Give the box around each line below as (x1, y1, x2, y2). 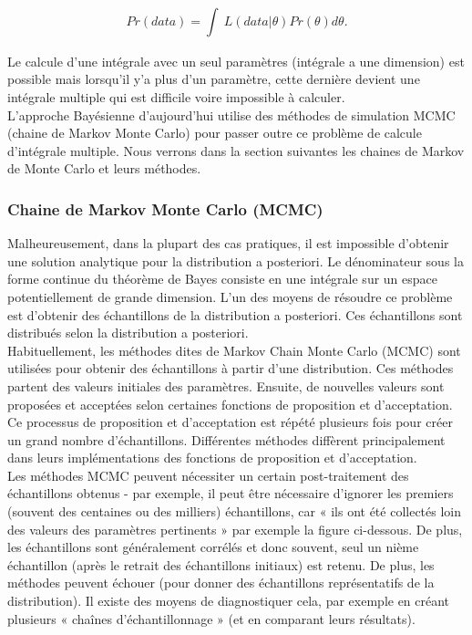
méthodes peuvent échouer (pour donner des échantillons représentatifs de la (7, 573, 435, 592)
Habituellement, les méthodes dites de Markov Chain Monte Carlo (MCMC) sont (7, 340, 461, 359)
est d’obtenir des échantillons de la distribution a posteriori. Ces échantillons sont (7, 305, 463, 324)
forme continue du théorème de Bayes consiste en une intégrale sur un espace (7, 269, 437, 288)
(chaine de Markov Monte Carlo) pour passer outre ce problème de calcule (7, 123, 422, 142)
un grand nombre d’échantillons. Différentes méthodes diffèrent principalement (7, 430, 446, 449)
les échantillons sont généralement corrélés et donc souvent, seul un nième (7, 537, 419, 557)
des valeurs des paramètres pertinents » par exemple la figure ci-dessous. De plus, (7, 519, 463, 538)
